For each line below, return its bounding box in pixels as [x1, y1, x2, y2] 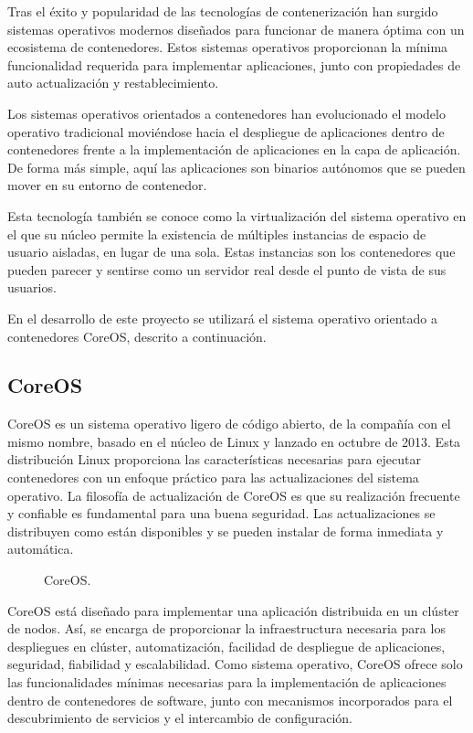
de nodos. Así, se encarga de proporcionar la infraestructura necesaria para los [7, 619, 446, 638]
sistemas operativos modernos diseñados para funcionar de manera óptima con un [7, 19, 465, 38]
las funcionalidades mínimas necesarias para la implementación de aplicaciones [7, 673, 447, 692]
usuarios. [7, 278, 57, 297]
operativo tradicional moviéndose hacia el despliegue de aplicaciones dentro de [7, 122, 445, 141]
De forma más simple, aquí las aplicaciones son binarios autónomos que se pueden [7, 157, 466, 176]
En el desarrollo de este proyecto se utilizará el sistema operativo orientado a [7, 308, 437, 327]
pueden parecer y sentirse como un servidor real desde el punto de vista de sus [7, 260, 447, 279]
